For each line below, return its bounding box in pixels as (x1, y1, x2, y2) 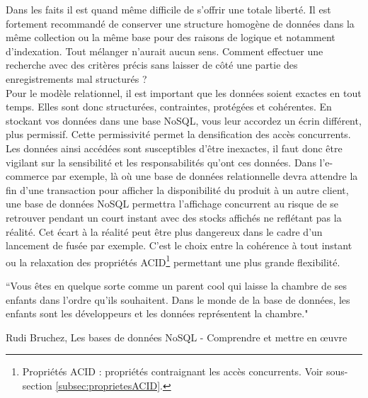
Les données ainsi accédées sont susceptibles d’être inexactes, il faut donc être (6, 140, 343, 155)
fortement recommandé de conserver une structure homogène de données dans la (6, 16, 355, 30)
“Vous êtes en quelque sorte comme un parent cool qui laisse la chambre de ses (6, 278, 347, 292)
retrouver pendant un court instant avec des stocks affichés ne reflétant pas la (6, 210, 342, 224)
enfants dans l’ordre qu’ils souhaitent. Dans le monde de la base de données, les (6, 292, 350, 307)
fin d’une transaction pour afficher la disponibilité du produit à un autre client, (6, 182, 349, 197)
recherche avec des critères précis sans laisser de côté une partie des (6, 57, 298, 72)
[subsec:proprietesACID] (55, 377, 161, 392)
